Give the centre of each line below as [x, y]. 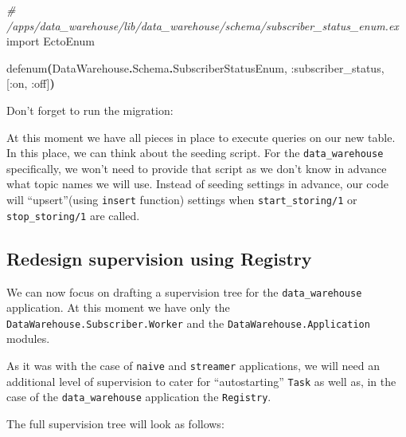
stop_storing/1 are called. [73, 215]
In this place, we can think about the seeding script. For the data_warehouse [195, 153]
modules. [28, 339]
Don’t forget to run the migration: [90, 110]
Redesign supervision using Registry [159, 258]
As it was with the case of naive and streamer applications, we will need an [193, 366]
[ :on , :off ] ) [31, 83]
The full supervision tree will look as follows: [115, 423]
